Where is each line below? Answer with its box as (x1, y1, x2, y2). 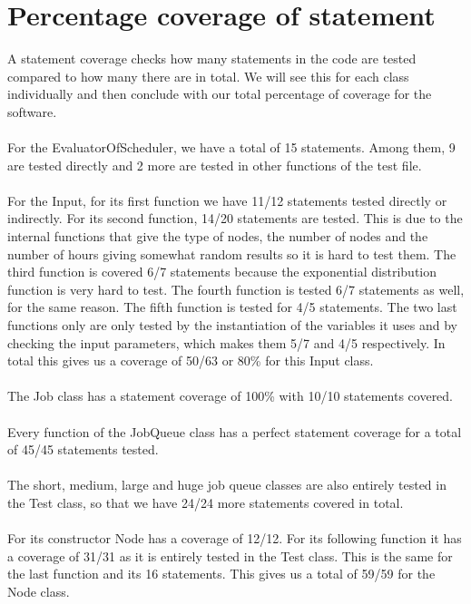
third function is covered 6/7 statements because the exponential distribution (7, 262, 437, 281)
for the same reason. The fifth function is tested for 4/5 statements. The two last (7, 297, 457, 317)
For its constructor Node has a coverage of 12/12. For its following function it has (7, 529, 462, 548)
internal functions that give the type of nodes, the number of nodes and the (7, 227, 428, 246)
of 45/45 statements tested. (7, 440, 159, 459)
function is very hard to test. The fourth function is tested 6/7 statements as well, (7, 279, 465, 298)
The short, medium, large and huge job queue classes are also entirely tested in (7, 475, 446, 494)
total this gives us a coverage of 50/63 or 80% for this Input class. (7, 351, 374, 370)
